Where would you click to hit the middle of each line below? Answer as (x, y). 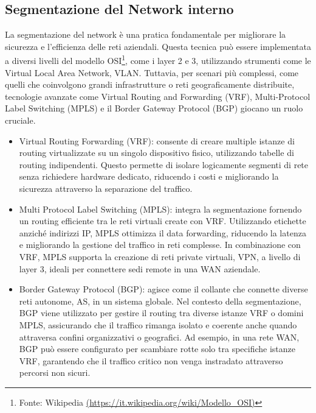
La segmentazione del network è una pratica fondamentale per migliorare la (146, 34)
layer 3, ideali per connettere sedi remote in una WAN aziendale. (140, 268)
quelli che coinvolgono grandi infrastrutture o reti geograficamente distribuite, (150, 84)
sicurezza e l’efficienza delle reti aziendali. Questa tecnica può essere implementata (158, 46)
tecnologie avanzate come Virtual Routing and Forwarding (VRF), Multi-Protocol (158, 96)
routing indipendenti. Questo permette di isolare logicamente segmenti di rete (164, 164)
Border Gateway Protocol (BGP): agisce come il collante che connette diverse (163, 289)
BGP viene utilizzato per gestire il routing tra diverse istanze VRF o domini (161, 313)
